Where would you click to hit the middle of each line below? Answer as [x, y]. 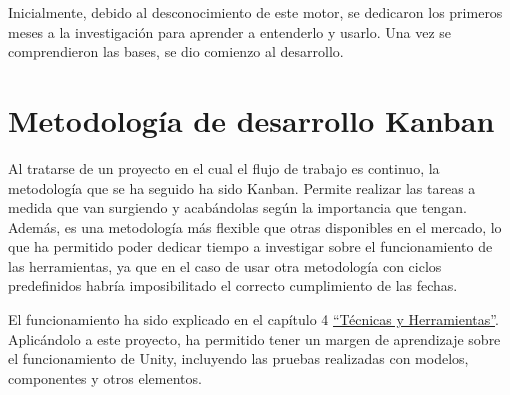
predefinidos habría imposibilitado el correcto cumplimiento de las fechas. [233, 285]
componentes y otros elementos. [105, 377]
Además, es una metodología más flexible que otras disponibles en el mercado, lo [255, 226]
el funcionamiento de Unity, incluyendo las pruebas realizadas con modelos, [238, 358]
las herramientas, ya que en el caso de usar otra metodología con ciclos [225, 265]
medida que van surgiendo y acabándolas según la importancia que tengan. [237, 207]
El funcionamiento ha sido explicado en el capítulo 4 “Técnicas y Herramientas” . [253, 319]
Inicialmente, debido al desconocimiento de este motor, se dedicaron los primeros [255, 12]
